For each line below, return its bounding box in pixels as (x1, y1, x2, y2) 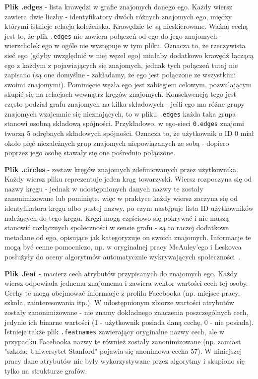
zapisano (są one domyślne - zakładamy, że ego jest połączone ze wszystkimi (4, 69, 236, 80)
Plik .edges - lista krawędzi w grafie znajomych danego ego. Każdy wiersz (4, 1, 232, 11)
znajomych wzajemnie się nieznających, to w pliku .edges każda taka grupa (4, 108, 236, 119)
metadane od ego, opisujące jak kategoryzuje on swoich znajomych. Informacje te (4, 232, 251, 242)
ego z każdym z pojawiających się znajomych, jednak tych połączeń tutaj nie (4, 60, 238, 70)
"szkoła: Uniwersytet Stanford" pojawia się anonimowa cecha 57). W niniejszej (4, 346, 242, 356)
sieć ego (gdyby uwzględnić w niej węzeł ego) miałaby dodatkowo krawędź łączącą (4, 50, 254, 61)
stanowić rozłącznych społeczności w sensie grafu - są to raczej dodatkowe (4, 222, 229, 233)
